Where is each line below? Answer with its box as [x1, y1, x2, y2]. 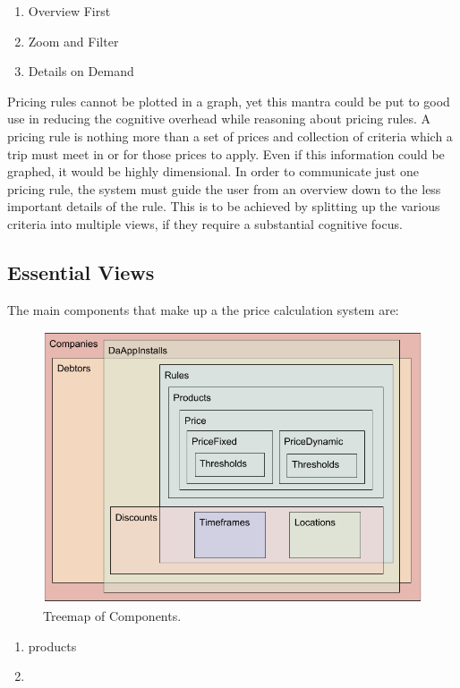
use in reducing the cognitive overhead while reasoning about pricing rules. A [7, 109, 430, 128]
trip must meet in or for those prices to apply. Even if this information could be [7, 144, 445, 163]
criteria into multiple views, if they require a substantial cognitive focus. [7, 214, 403, 233]
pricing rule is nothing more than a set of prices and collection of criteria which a [7, 126, 453, 145]
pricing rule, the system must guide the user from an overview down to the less [7, 179, 441, 198]
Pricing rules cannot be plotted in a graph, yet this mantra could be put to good [7, 91, 450, 110]
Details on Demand [28, 62, 134, 81]
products [28, 636, 77, 655]
